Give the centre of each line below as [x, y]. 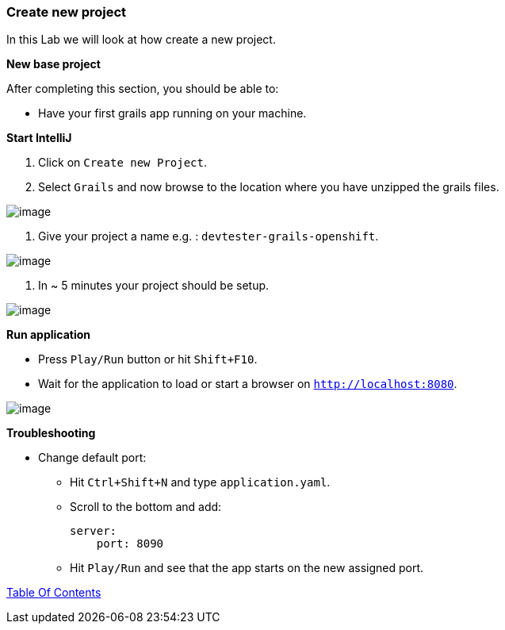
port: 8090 [130, 544]
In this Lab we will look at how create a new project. [141, 40]
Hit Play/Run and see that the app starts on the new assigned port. [247, 568]
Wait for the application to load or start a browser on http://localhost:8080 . [248, 384]
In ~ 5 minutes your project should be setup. [154, 286]
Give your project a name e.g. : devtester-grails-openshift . [209, 236]
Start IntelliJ [39, 138]
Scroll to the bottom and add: [146, 507]
